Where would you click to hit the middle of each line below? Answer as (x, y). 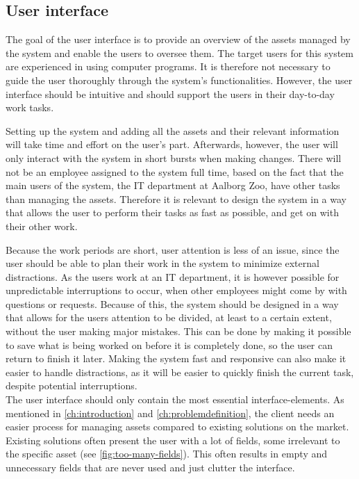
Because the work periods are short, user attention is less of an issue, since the (173, 249)
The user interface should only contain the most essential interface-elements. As (175, 399)
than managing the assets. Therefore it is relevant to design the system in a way (176, 198)
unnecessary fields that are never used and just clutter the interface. (150, 468)
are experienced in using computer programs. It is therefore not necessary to (168, 66)
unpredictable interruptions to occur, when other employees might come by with (176, 290)
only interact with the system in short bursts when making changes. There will (174, 157)
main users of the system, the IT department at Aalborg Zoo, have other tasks (173, 185)
